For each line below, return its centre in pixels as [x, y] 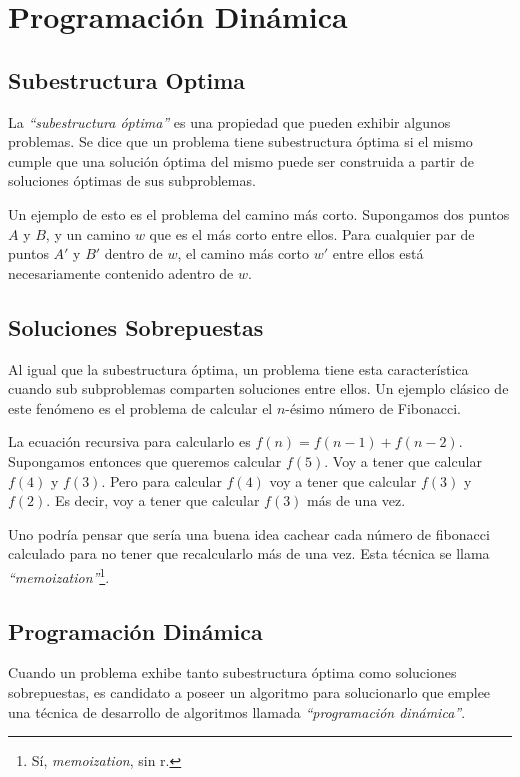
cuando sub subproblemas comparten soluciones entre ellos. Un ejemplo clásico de [258, 388]
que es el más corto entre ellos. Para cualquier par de [312, 233]
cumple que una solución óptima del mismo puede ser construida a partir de [241, 160]
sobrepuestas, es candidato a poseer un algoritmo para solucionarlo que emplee [249, 691]
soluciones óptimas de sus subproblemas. [132, 180]
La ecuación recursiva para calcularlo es [129, 441]
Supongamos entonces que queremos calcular [145, 460]
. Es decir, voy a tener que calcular [153, 500]
